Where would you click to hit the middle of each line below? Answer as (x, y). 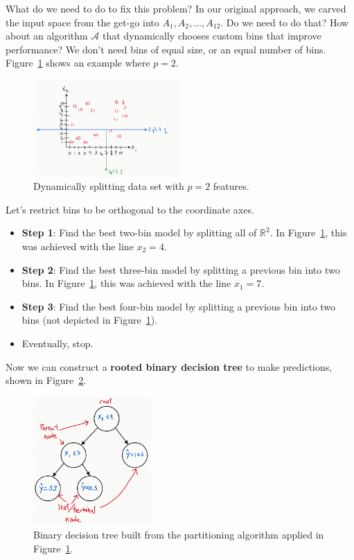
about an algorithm (47, 36)
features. (231, 186)
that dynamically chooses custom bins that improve (212, 36)
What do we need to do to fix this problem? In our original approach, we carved (176, 8)
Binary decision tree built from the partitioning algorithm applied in (179, 534)
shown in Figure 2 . (46, 380)
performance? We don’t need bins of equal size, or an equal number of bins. (166, 49)
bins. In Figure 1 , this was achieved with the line (126, 283)
